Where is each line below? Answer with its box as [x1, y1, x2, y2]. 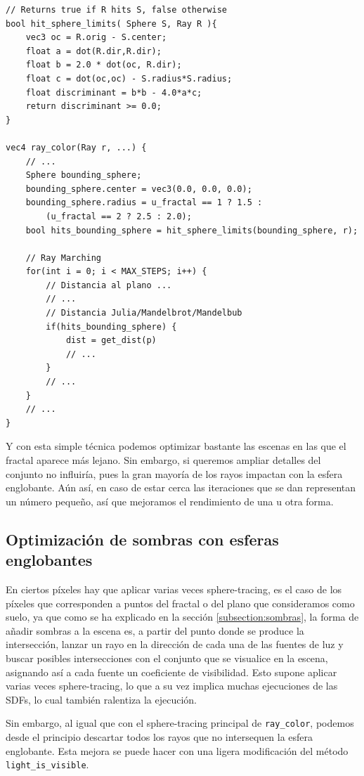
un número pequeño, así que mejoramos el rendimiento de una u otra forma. [6, 493, 334, 508]
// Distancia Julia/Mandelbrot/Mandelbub [46, 308, 242, 318]
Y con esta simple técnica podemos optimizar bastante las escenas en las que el [6, 439, 346, 453]
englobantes [6, 549, 93, 571]
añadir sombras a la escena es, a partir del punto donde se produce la [6, 623, 304, 638]
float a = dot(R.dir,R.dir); [25, 46, 162, 56]
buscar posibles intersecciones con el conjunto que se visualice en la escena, [6, 650, 328, 665]
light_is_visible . [6, 757, 89, 772]
